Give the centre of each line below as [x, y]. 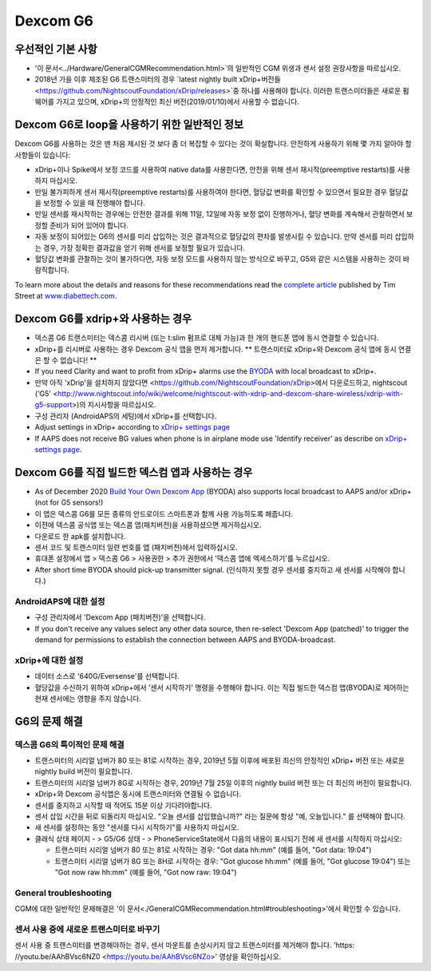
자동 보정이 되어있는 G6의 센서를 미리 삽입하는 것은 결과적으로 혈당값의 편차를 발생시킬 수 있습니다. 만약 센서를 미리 [214, 236]
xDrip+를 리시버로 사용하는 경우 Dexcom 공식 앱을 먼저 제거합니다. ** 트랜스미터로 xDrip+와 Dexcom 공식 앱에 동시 [215, 349]
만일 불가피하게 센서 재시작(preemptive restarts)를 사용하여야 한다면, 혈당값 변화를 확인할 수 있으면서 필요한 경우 [211, 192]
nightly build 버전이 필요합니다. [84, 771]
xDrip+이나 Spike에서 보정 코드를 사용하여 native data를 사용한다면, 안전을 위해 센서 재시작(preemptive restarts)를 [215, 169]
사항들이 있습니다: [43, 155]
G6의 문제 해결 [49, 721]
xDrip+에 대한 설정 [49, 660]
